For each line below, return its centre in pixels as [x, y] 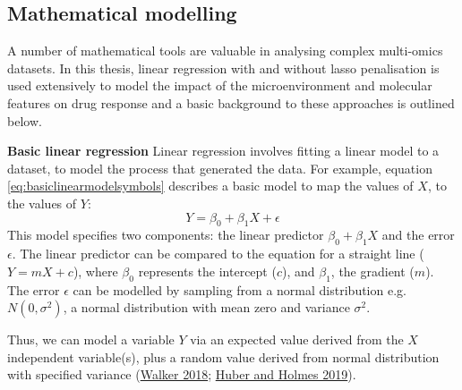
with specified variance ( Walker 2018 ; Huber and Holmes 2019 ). [182, 374]
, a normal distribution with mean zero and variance [206, 307]
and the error [418, 235]
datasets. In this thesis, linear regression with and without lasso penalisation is [223, 68]
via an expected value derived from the [297, 339]
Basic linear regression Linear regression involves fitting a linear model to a [223, 151]
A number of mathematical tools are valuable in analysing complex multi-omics [225, 51]
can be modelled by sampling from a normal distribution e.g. [240, 289]
